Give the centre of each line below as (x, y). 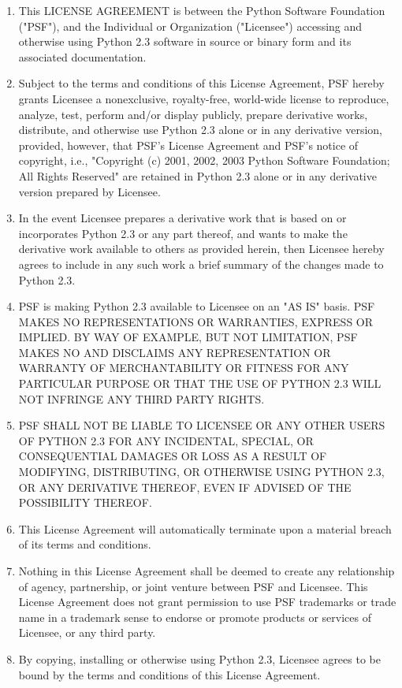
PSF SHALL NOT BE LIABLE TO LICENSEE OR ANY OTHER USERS (202, 425)
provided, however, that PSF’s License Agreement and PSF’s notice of (188, 145)
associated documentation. (82, 56)
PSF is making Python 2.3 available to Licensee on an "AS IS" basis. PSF (197, 306)
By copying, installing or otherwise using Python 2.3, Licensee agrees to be (199, 658)
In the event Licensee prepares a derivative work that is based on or (182, 218)
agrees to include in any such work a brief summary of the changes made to (201, 264)
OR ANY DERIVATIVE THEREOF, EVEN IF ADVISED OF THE (185, 487)
